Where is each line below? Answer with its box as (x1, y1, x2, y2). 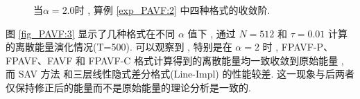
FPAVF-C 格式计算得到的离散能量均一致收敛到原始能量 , (88, 53, 344, 67)
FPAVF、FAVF (6, 53, 73, 67)
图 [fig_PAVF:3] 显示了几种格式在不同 (6, 26, 175, 40)
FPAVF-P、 (281, 39, 334, 54)
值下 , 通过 (187, 26, 236, 40)
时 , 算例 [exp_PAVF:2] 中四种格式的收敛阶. (74, 3, 271, 17)
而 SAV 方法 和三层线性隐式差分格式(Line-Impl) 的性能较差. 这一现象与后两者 (6, 66, 355, 81)
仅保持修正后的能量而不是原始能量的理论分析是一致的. (6, 80, 251, 94)
